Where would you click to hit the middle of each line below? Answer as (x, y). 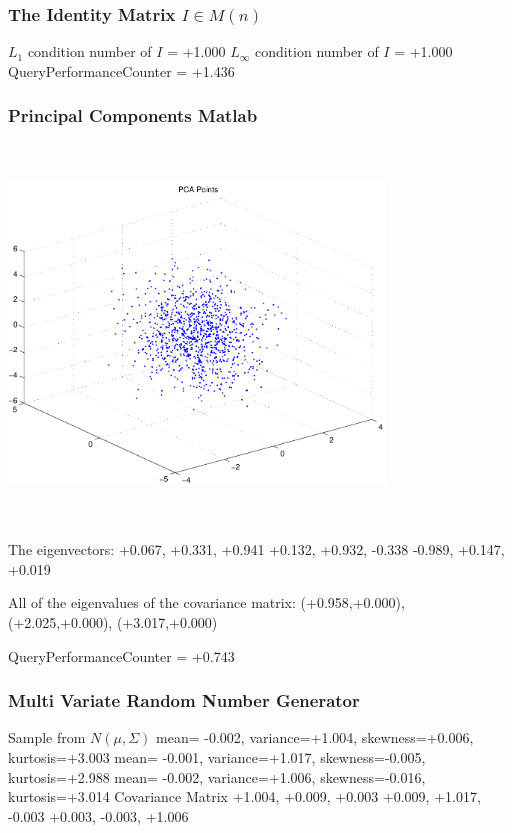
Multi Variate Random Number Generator (184, 700)
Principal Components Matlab (133, 115)
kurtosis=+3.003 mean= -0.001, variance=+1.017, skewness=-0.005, (217, 756)
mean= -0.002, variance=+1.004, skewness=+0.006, (315, 737)
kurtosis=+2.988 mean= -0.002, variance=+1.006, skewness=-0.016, (217, 776)
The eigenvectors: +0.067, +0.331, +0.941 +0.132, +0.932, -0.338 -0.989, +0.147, (256, 549)
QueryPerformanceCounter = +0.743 (121, 655)
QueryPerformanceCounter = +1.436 (121, 70)
